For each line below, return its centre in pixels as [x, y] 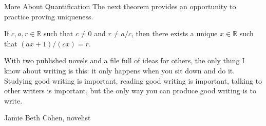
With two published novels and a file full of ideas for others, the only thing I [125, 60]
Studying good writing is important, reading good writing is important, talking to [133, 80]
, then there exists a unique [174, 33]
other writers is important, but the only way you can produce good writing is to [130, 91]
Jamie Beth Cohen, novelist [47, 118]
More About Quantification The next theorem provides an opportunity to [120, 6]
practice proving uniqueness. [49, 16]
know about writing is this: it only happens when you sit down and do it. [120, 70]
